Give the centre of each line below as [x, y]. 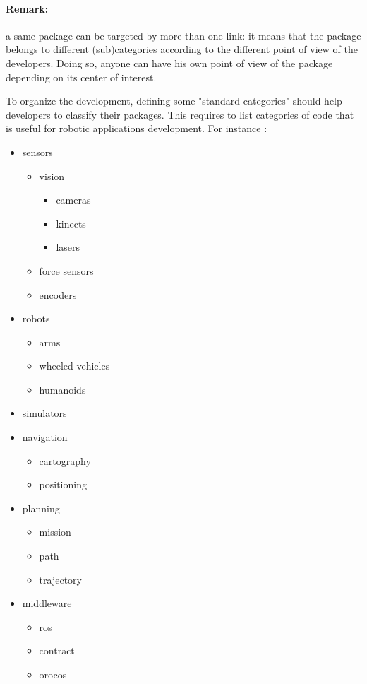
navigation [45, 437]
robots [36, 318]
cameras [73, 200]
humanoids [62, 389]
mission [55, 532]
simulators [44, 413]
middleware [47, 603]
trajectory [60, 579]
